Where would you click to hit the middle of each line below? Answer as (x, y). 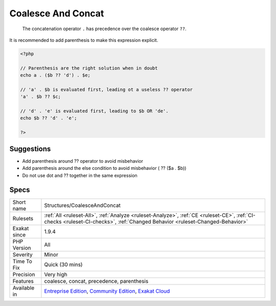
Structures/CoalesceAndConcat (83, 206)
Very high (56, 275)
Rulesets (23, 218)
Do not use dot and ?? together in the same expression (80, 175)
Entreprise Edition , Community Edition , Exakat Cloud (107, 291)
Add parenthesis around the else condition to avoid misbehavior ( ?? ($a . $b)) (104, 168)
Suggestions (30, 149)
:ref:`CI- (246, 215)
